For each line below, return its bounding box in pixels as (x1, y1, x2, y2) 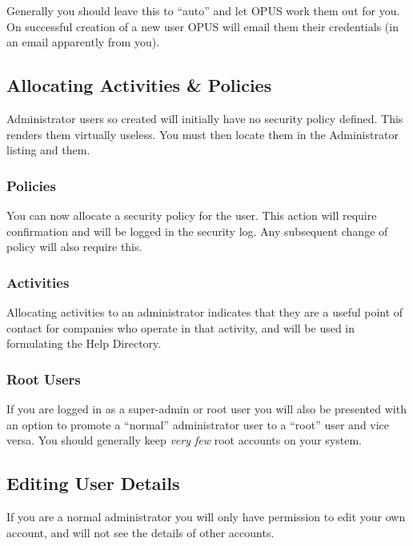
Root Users (6, 369, 81, 389)
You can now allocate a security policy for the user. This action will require (6, 206, 377, 223)
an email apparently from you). (6, 34, 160, 50)
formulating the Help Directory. (6, 335, 162, 352)
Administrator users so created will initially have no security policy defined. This (6, 110, 403, 126)
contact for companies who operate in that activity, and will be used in (6, 319, 355, 336)
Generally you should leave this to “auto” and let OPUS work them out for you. (6, 2, 400, 18)
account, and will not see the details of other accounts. (6, 524, 275, 540)
